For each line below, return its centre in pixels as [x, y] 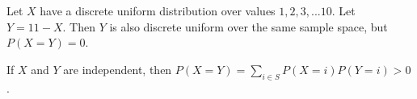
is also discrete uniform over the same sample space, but [249, 26]
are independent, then [118, 69]
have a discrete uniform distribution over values [158, 10]
